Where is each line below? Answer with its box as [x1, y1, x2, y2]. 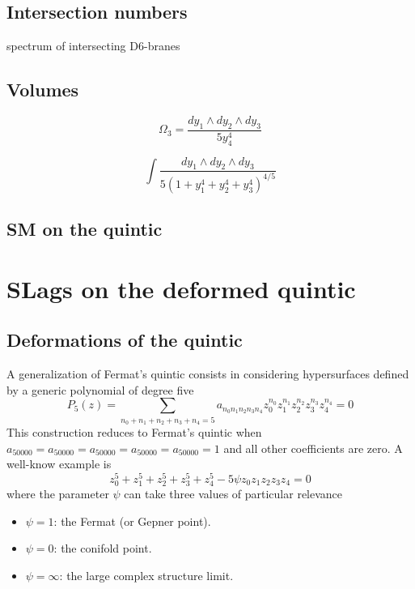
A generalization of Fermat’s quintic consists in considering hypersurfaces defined [6, 365, 409, 382]
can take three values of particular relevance [124, 485, 343, 502]
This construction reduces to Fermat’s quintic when [6, 424, 262, 441]
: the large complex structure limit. [59, 566, 234, 583]
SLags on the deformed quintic [6, 271, 356, 305]
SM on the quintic [6, 216, 163, 241]
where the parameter [6, 485, 109, 502]
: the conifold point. [53, 540, 152, 557]
